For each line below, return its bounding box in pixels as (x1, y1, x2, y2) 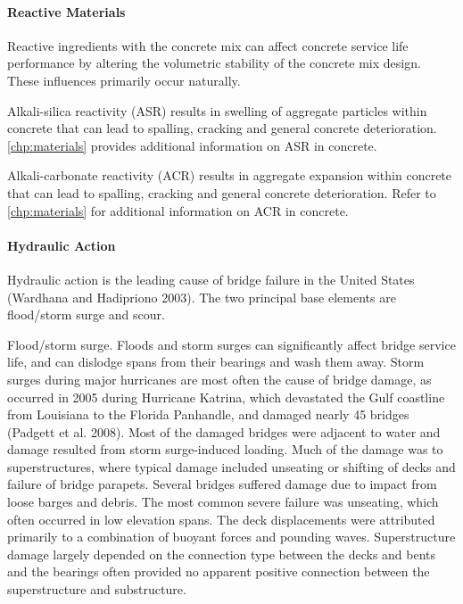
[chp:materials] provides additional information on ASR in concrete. (7, 136, 377, 154)
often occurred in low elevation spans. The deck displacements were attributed (7, 509, 435, 528)
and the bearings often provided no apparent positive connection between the (7, 562, 430, 581)
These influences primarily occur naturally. (7, 70, 241, 89)
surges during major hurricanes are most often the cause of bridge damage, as (7, 369, 432, 388)
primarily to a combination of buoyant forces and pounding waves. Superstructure (7, 527, 456, 546)
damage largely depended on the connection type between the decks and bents (7, 544, 436, 563)
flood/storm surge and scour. (7, 305, 165, 324)
